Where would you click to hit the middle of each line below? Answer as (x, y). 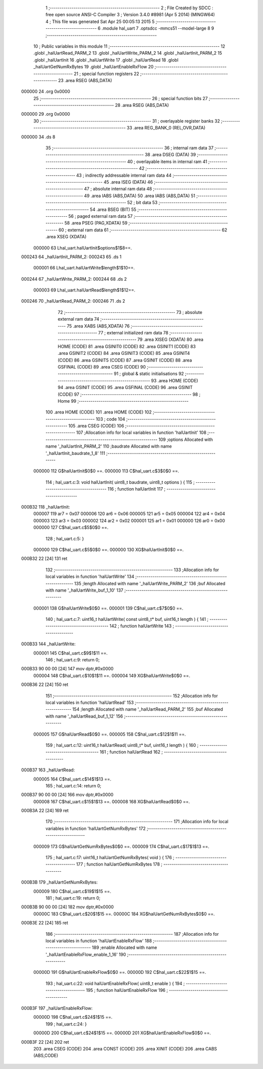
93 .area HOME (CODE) (175, 380)
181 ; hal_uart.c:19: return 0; (73, 898)
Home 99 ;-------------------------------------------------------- (123, 401)
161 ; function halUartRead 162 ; (131, 752)
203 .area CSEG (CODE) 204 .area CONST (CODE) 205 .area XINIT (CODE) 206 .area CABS (125, 1049)
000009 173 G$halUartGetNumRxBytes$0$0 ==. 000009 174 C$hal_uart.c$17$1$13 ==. (121, 846)
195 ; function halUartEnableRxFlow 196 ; (127, 990)
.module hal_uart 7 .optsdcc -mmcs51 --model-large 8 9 (158, 28)
